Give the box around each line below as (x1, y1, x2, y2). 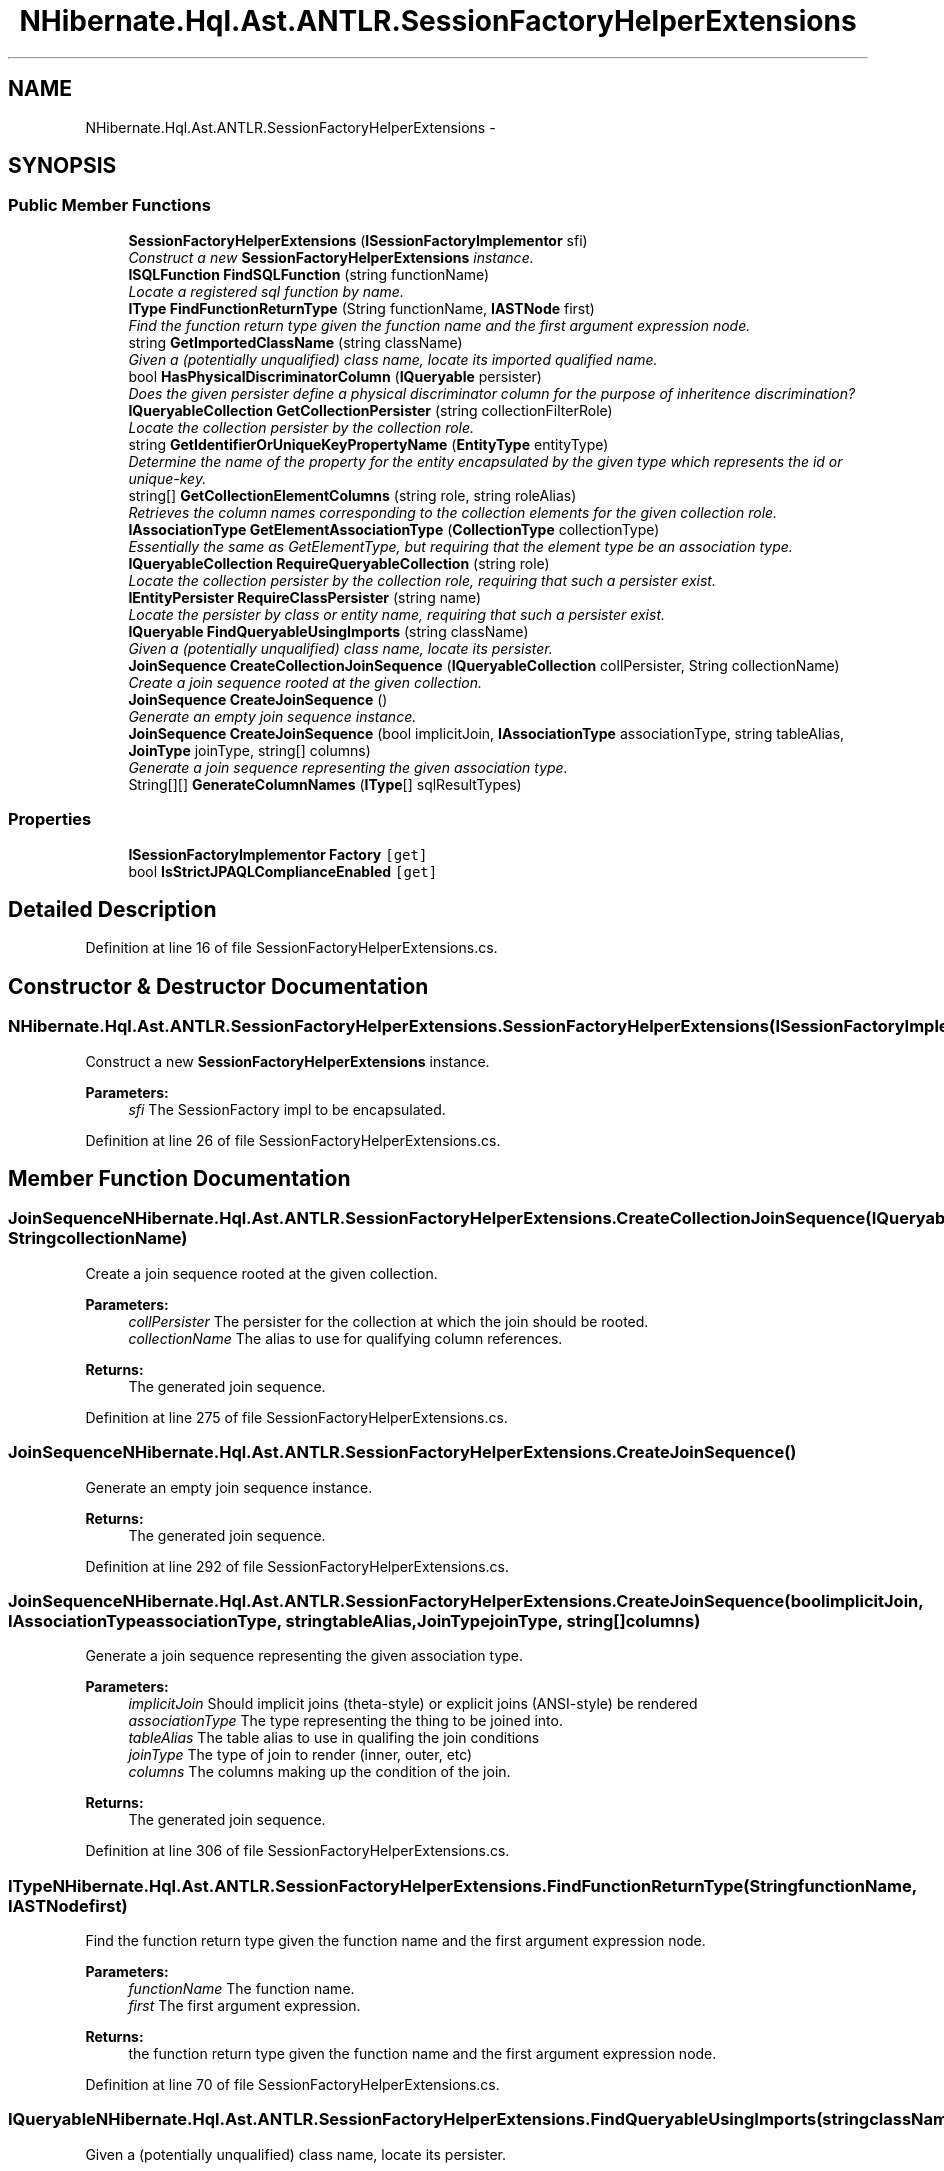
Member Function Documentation (8, 1166, 351, 1192)
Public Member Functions (8, 195, 211, 216)
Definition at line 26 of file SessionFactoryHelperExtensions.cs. (85, 1131, 501, 1149)
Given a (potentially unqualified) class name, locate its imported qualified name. (128, 350, 658, 368)
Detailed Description (8, 896, 217, 922)
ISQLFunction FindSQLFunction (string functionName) (128, 265, 490, 283)
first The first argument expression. (128, 1997, 361, 2015)
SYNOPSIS (8, 153, 117, 179)
